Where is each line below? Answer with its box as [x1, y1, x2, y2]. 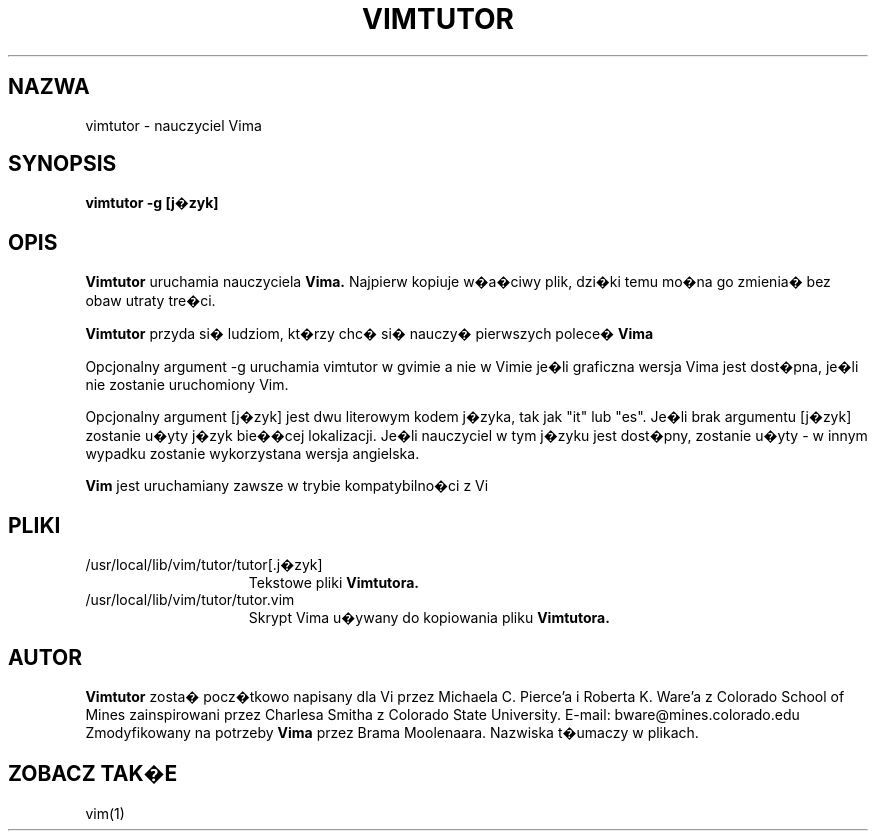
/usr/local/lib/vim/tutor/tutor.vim [85, 591, 295, 609]
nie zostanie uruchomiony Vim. [85, 376, 289, 394]
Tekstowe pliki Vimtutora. [248, 574, 419, 592]
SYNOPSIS [8, 151, 117, 177]
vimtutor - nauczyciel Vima [85, 116, 262, 134]
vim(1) [85, 804, 125, 822]
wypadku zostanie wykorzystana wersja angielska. [85, 445, 420, 463]
